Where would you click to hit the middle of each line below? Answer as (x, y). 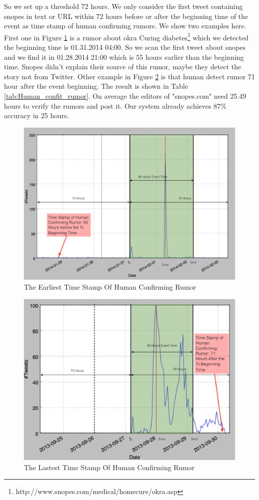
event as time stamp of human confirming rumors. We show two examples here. (125, 26)
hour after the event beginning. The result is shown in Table (96, 86)
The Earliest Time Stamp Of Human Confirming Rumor (110, 286)
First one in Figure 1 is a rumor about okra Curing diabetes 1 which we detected (126, 36)
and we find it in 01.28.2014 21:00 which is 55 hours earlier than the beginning (124, 57)
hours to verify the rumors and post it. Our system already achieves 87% (115, 105)
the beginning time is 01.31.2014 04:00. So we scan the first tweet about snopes (125, 47)
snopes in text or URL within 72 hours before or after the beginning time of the (126, 16)
